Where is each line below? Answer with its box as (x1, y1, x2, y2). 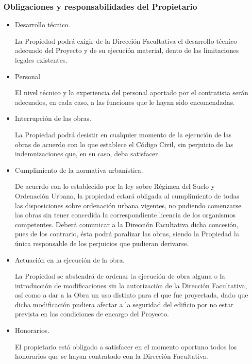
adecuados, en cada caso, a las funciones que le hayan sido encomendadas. (15, 97, 235, 107)
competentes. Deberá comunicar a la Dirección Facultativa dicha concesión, (15, 219, 239, 229)
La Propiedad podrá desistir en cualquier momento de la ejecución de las (15, 129, 232, 139)
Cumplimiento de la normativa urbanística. (15, 165, 143, 175)
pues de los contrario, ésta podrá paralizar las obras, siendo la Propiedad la (15, 229, 239, 239)
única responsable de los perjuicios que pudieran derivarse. (15, 238, 189, 248)
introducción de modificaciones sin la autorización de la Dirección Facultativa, (15, 280, 247, 290)
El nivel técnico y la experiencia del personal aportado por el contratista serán (15, 87, 248, 98)
